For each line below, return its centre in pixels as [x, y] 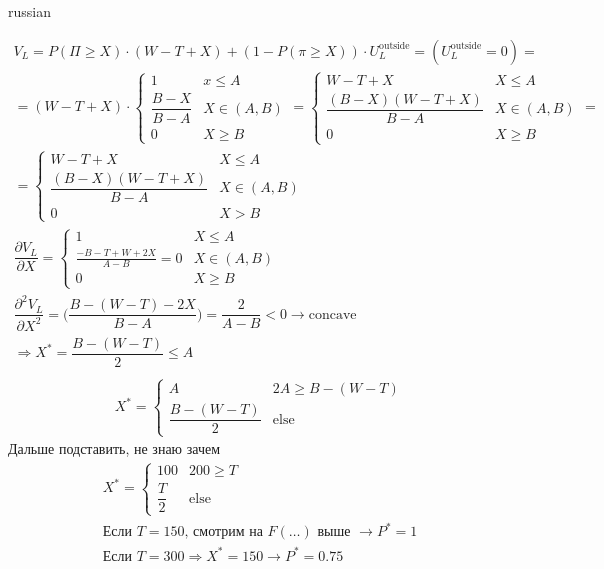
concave [332, 314]
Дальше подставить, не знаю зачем [114, 448]
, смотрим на [223, 532]
